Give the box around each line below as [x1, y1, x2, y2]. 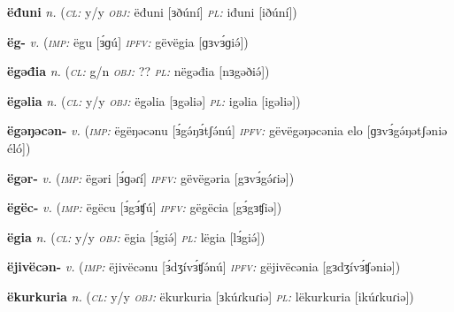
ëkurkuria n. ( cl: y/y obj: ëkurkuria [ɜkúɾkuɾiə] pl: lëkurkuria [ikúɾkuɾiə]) [7, 286, 414, 305]
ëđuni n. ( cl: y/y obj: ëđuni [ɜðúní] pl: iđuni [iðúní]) [7, 3, 297, 20]
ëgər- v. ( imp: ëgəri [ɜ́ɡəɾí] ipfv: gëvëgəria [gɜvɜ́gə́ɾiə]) [7, 168, 295, 186]
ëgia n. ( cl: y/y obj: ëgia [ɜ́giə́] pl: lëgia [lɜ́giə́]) [7, 227, 265, 246]
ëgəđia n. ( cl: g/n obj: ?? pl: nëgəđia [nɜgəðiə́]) [7, 62, 270, 80]
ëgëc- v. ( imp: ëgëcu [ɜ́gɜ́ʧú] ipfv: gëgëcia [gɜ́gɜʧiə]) [7, 198, 282, 217]
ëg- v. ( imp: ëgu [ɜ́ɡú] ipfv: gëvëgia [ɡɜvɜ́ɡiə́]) [7, 32, 249, 50]
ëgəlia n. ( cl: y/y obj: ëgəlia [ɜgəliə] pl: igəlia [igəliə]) [7, 91, 301, 110]
